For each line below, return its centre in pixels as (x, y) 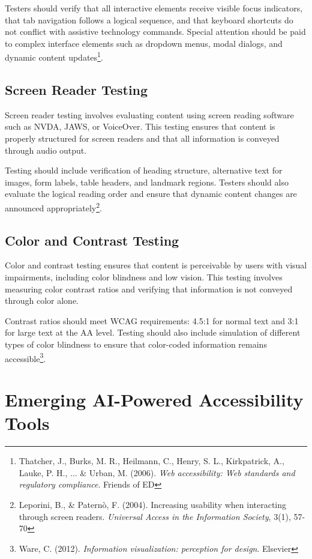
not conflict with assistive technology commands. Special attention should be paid (155, 32)
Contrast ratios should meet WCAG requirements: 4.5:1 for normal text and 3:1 (152, 320)
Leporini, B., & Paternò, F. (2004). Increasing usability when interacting (153, 504)
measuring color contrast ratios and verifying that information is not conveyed (149, 289)
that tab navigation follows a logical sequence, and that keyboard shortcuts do (149, 20)
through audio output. (46, 150)
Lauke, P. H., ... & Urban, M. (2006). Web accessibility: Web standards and (157, 472)
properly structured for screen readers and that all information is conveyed (142, 138)
